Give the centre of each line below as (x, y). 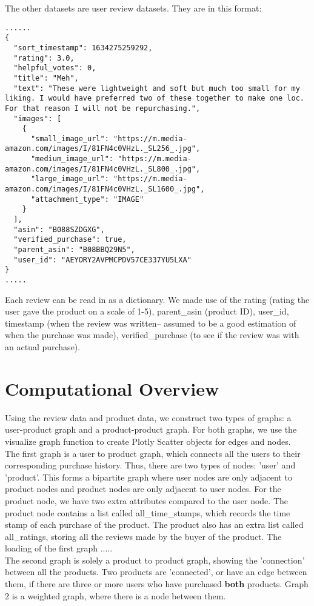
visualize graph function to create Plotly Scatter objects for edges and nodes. (148, 441)
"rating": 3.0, (44, 58)
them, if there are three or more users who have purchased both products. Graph (157, 584)
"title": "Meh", (46, 78)
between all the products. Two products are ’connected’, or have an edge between (156, 572)
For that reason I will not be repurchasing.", (103, 108)
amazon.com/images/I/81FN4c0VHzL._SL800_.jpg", (103, 169)
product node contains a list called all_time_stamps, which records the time (148, 512)
